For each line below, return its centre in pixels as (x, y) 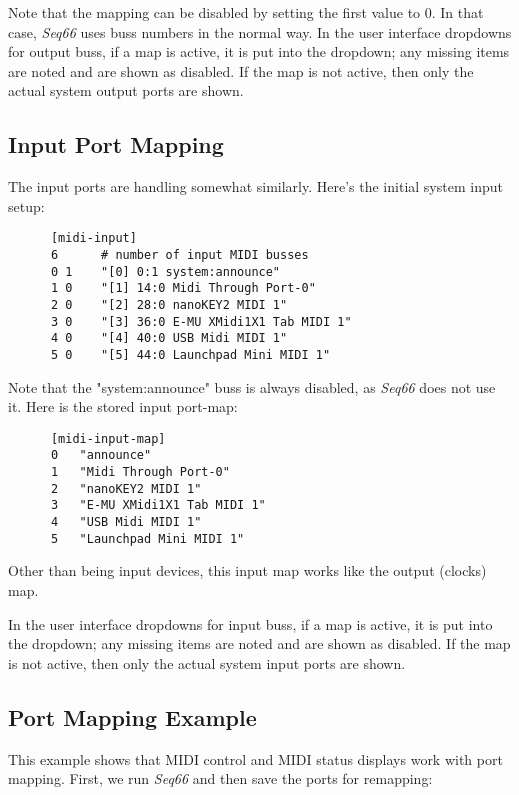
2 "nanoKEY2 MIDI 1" (126, 488)
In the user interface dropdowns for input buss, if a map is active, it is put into (250, 623)
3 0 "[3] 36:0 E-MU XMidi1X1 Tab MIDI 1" (201, 321)
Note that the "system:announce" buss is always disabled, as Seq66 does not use (252, 386)
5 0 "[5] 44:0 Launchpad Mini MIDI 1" (190, 354)
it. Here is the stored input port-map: (123, 406)
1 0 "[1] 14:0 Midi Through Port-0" (183, 288)
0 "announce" (101, 455)
